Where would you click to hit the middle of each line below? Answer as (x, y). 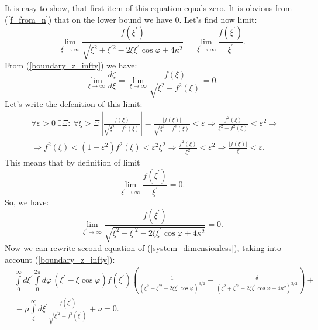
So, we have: (27, 202)
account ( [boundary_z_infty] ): (60, 259)
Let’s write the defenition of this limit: (74, 103)
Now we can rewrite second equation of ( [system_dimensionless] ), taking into (143, 248)
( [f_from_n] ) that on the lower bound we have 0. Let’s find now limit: (131, 19)
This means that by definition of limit (72, 162)
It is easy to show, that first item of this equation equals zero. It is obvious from (148, 8)
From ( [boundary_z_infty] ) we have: (71, 65)
